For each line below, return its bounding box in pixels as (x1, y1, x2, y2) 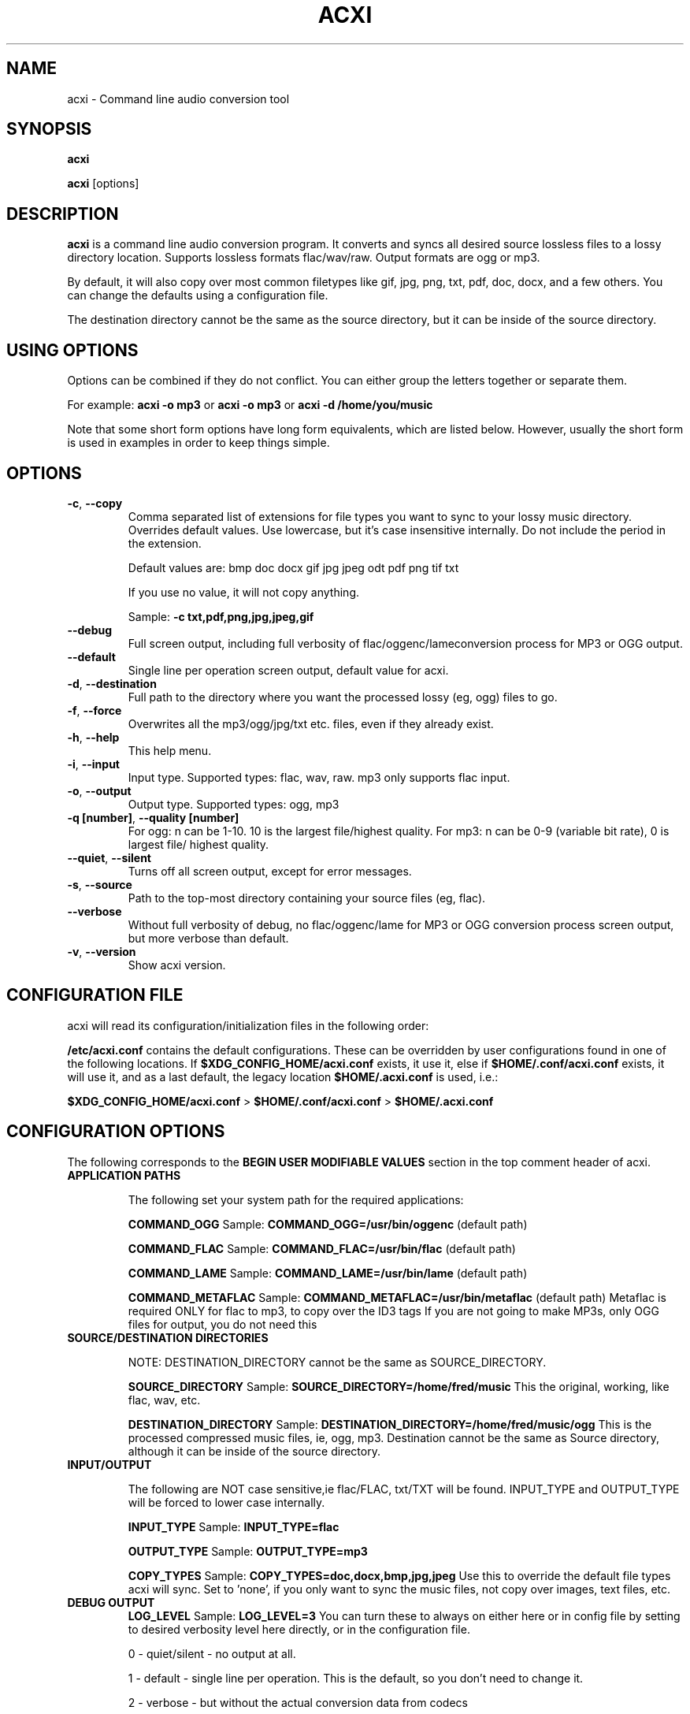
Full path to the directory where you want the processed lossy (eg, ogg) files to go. (128, 690, 558, 704)
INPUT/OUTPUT (67, 1457, 152, 1471)
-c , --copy (67, 496, 123, 510)
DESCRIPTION (6, 203, 119, 224)
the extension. (128, 536, 202, 550)
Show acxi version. (128, 957, 226, 972)
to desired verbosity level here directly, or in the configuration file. (128, 1622, 470, 1636)
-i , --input (67, 757, 120, 771)
